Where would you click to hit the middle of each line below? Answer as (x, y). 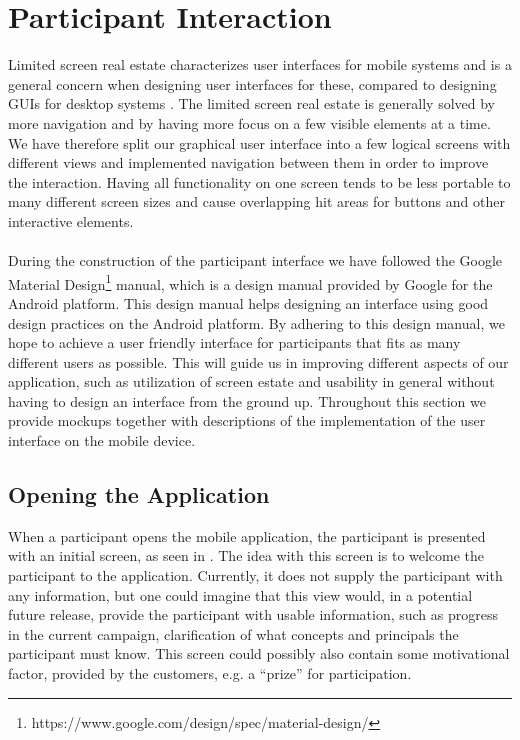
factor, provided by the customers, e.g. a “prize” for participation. (210, 673)
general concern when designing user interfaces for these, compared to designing (252, 83)
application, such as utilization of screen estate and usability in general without (251, 381)
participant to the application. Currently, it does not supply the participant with (255, 575)
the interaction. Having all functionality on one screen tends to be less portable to (259, 181)
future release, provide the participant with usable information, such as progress (253, 614)
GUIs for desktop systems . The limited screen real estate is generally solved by (251, 103)
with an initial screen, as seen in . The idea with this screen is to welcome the (246, 555)
